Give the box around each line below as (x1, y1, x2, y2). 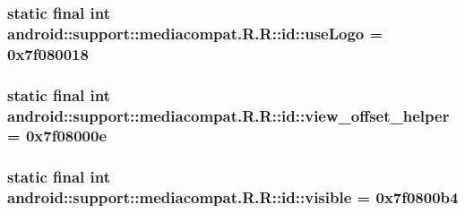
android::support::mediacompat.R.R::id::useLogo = (7, 21, 383, 44)
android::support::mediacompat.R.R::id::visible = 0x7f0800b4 (7, 186, 459, 209)
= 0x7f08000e (7, 124, 108, 147)
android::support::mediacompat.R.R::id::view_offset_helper (7, 104, 450, 126)
